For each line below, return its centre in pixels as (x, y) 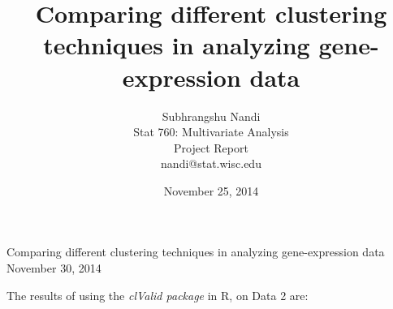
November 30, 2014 (54, 268)
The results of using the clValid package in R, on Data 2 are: (158, 295)
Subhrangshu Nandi (211, 116)
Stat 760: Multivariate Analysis (211, 132)
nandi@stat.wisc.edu (211, 163)
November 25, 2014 (211, 190)
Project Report (211, 147)
